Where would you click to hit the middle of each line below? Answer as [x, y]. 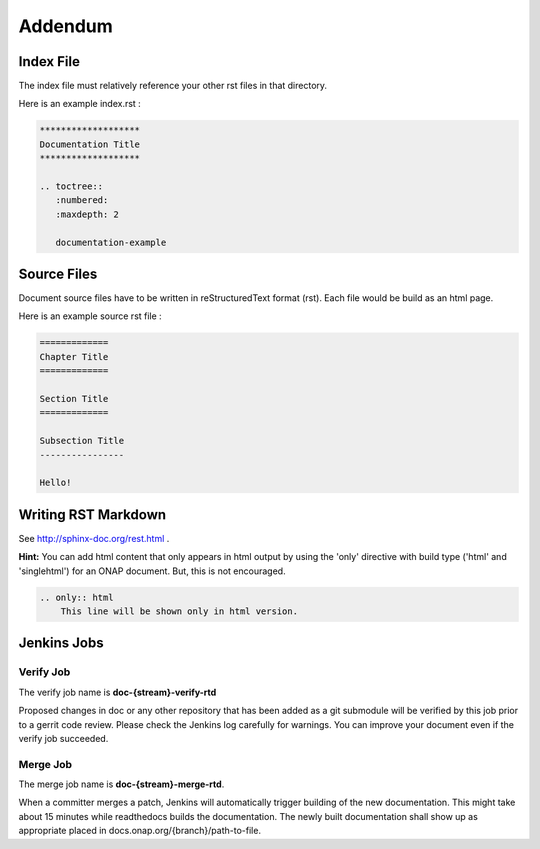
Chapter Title [74, 356]
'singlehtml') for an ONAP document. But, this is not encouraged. [152, 571]
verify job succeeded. [63, 738]
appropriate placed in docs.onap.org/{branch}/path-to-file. [140, 831]
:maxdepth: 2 [87, 214]
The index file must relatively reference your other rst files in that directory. [173, 86]
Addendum [66, 26]
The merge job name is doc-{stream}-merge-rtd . [121, 784]
